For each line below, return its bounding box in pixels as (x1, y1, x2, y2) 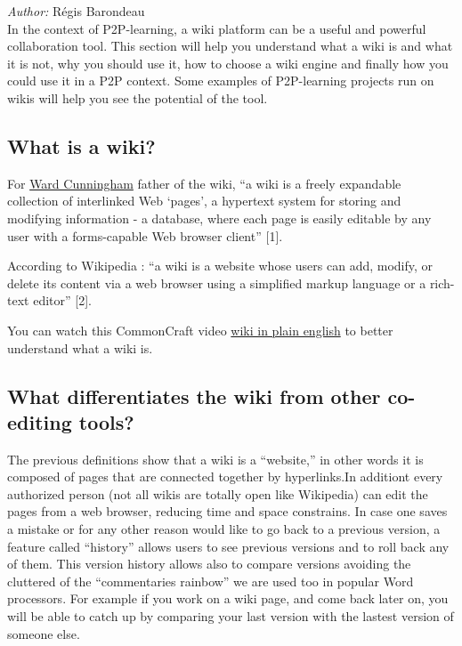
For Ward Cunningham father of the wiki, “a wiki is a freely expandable (7, 174, 401, 192)
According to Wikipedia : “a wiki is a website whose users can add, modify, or (7, 256, 434, 275)
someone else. (7, 624, 80, 642)
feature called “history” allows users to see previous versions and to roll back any (7, 537, 450, 555)
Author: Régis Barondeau (7, 2, 145, 20)
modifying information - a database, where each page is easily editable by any (7, 208, 432, 227)
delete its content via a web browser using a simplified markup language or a (7, 273, 426, 292)
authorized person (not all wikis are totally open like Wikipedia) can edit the (7, 484, 428, 503)
